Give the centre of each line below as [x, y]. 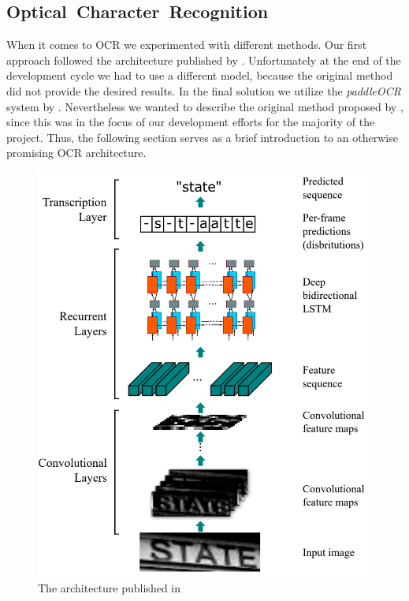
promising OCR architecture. [76, 153]
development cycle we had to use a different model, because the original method [200, 75]
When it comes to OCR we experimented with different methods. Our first [187, 45]
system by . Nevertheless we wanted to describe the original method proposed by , [205, 106]
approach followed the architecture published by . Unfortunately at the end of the [204, 60]
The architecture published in [110, 587]
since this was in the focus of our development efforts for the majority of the [191, 122]
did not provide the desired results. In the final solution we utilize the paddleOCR [204, 90]
